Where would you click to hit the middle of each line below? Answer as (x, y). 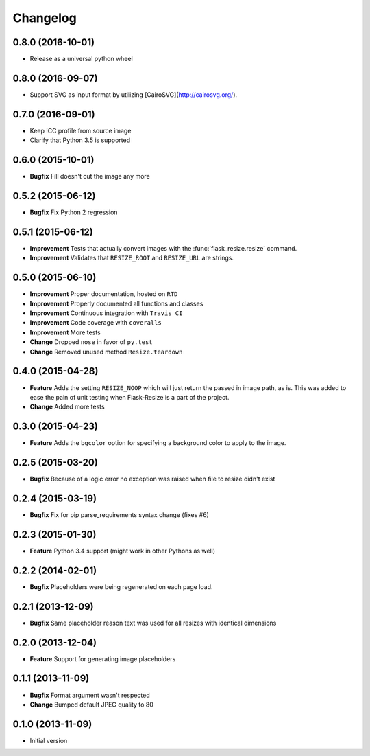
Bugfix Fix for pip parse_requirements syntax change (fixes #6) (119, 515)
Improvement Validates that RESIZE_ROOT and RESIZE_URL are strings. (132, 258)
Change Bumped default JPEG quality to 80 (92, 705)
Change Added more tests (67, 407)
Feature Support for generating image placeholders (103, 658)
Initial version (49, 740)
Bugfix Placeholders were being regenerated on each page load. (121, 586)
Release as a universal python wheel (81, 59)
